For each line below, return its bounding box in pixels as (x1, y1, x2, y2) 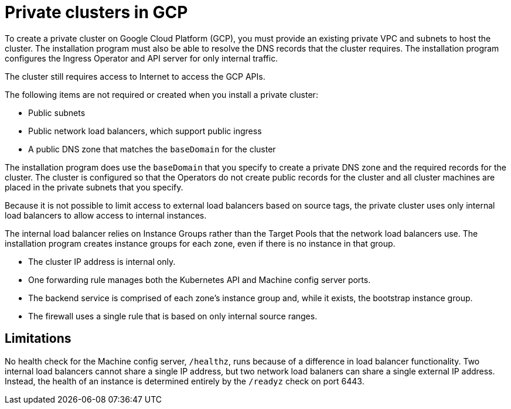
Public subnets (28, 107, 86, 118)
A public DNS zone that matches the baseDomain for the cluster (28, 144, 276, 154)
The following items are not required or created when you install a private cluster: (5, 89, 318, 100)
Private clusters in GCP (5, 2, 188, 22)
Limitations (5, 331, 71, 346)
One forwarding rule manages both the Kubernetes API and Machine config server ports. (28, 274, 371, 285)
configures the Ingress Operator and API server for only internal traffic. (5, 53, 278, 63)
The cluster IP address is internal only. (28, 256, 176, 267)
